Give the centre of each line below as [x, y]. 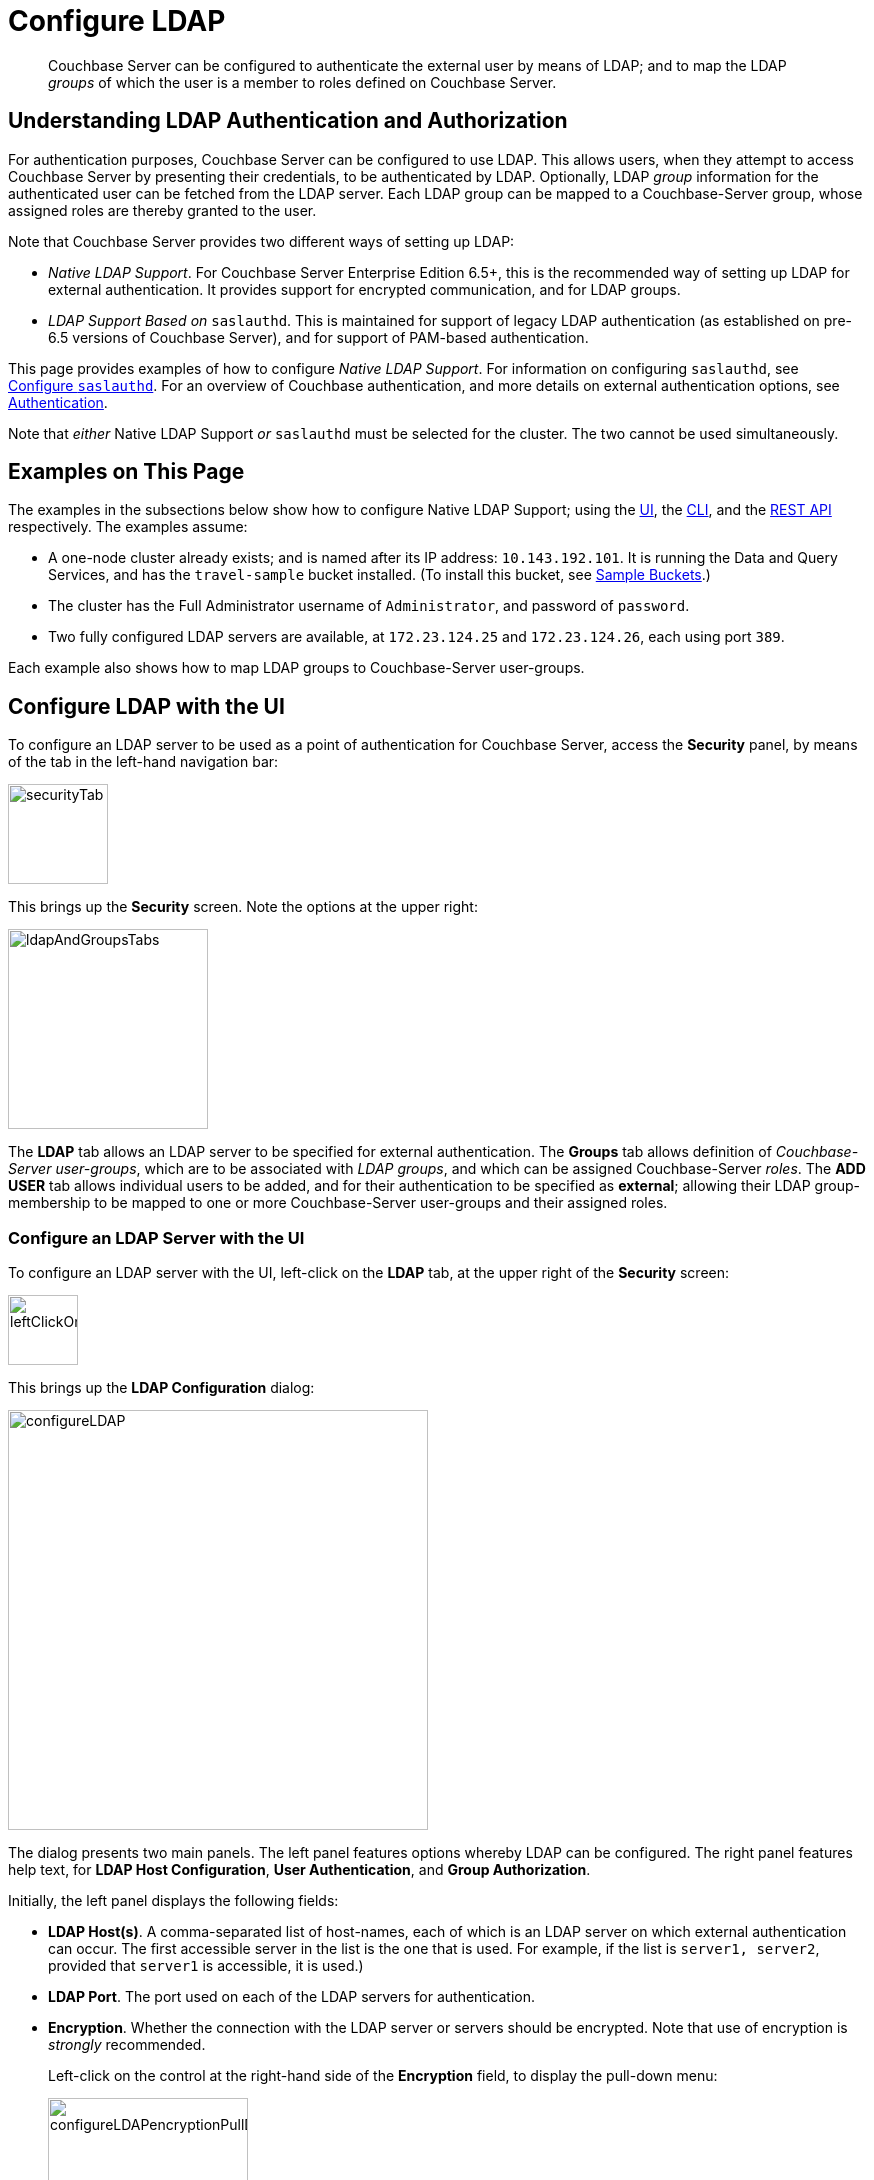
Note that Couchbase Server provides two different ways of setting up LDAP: [261, 241]
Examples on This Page [126, 472]
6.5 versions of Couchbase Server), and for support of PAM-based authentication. [318, 337]
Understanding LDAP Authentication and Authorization [288, 121]
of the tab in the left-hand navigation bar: [143, 762]
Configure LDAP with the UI [146, 706]
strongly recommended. [127, 2045]
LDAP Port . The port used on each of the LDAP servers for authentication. [291, 1997]
